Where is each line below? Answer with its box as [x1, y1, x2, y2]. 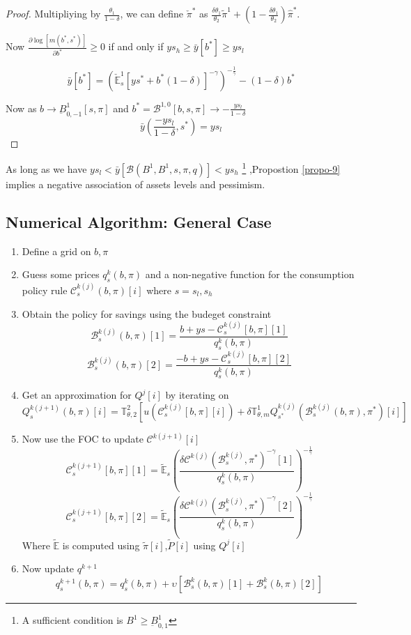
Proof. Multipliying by [6, 6, 101, 20]
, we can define [120, 6, 184, 20]
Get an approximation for [22, 388, 132, 402]
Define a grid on [22, 243, 91, 258]
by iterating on [165, 388, 229, 402]
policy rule [22, 282, 68, 297]
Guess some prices [22, 267, 100, 282]
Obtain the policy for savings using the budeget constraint [22, 306, 272, 321]
